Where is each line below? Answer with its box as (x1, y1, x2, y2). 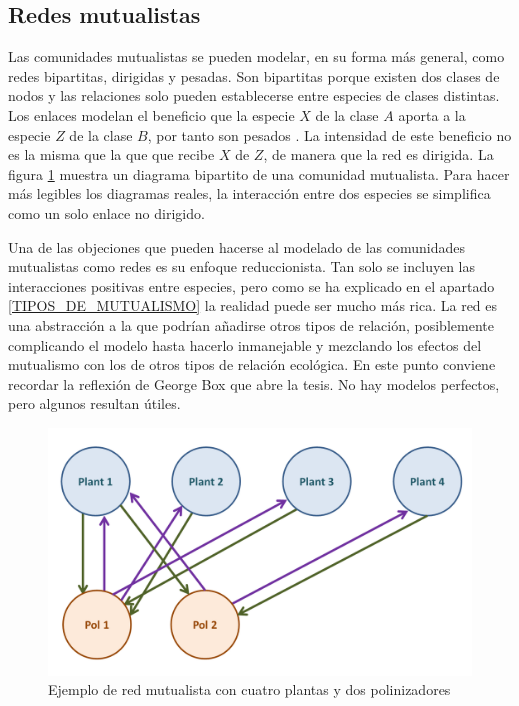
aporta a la (398, 104, 466, 125)
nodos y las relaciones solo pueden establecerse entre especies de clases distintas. (8, 85, 500, 106)
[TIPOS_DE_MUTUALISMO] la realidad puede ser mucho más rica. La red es (8, 295, 498, 316)
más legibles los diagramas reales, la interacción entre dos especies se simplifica (8, 183, 491, 204)
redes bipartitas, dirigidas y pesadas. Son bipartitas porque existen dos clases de (8, 65, 500, 86)
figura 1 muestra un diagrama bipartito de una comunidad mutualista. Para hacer (8, 163, 510, 184)
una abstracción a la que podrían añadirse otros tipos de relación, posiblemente (8, 314, 494, 335)
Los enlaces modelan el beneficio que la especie (8, 104, 295, 125)
